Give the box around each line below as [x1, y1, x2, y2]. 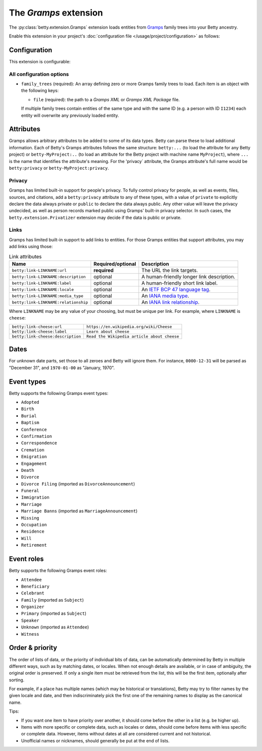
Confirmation [21, 433, 52, 439]
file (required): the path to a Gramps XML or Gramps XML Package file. [33, 96, 180, 102]
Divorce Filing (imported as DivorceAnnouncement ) [21, 481, 135, 486]
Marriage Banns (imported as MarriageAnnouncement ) [21, 508, 138, 514]
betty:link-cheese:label [12, 329, 67, 334]
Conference [21, 427, 47, 432]
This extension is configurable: [9, 58, 71, 64]
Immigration [21, 495, 49, 501]
